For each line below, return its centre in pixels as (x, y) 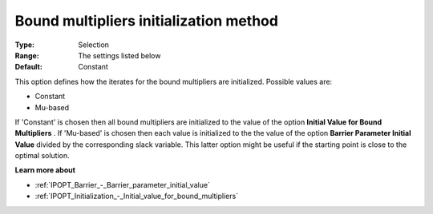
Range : (27, 55)
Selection (94, 45)
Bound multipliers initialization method (146, 21)
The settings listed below (119, 55)
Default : (29, 67)
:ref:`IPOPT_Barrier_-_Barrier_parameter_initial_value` (122, 184)
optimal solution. (42, 156)
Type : (25, 45)
